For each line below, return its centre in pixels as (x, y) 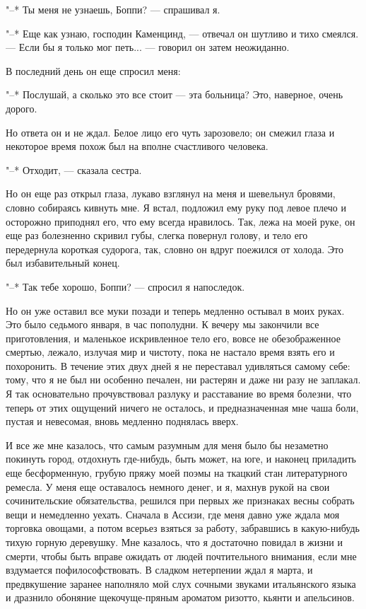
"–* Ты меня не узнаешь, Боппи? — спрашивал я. (113, 9)
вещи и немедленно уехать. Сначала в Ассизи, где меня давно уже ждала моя (173, 514)
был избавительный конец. (63, 263)
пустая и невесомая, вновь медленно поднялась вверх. (122, 421)
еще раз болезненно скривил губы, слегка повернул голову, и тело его (157, 235)
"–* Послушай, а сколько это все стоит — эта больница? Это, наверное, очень (175, 94)
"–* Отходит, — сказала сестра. (74, 169)
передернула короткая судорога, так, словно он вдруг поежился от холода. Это (175, 249)
